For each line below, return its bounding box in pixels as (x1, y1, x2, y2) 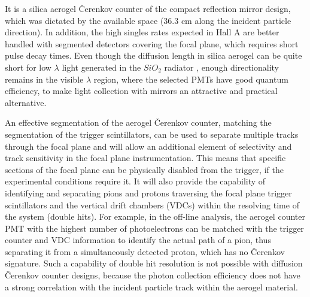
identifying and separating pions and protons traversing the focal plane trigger (5, 186, 292, 199)
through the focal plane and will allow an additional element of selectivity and (5, 140, 292, 152)
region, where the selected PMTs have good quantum (93, 72, 288, 85)
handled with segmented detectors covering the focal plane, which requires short (5, 37, 299, 50)
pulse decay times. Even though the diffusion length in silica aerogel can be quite (5, 49, 302, 62)
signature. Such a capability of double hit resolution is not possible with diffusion (5, 257, 303, 269)
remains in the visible (5, 72, 84, 85)
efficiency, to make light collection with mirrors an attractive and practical (5, 84, 278, 97)
